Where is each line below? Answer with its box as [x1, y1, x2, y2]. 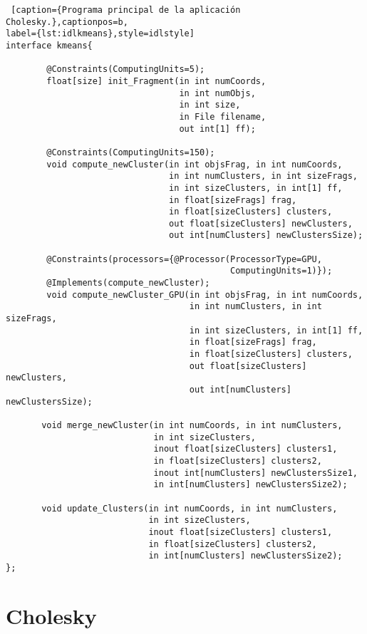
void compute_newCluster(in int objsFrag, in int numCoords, [46, 159, 343, 170]
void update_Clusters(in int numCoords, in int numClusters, [41, 503, 338, 514]
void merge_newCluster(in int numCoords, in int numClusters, [41, 420, 343, 430]
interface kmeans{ [6, 40, 93, 51]
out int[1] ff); [179, 123, 256, 134]
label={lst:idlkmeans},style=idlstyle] [6, 28, 195, 39]
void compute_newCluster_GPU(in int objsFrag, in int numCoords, [46, 289, 363, 300]
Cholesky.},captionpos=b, [6, 16, 128, 27]
